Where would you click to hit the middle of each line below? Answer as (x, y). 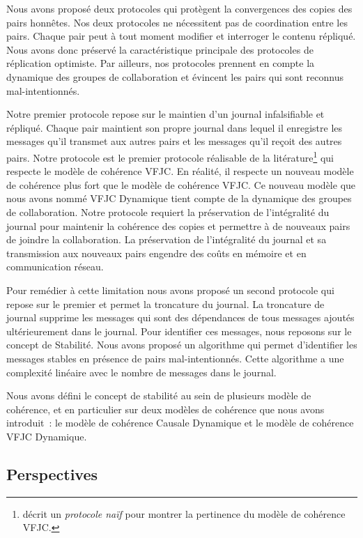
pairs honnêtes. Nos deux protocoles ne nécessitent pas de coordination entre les (177, 22)
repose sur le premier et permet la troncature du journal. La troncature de (165, 303)
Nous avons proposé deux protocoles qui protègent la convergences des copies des (179, 8)
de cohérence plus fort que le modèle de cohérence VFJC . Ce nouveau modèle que (181, 184)
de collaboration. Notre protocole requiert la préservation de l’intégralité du (168, 212)
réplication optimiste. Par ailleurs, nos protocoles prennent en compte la (161, 63)
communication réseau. (55, 267)
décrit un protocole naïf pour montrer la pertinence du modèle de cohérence (184, 513)
